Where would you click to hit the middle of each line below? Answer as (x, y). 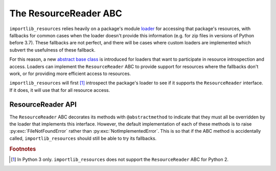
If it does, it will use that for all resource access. (60, 90)
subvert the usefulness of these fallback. (52, 50)
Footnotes (23, 149)
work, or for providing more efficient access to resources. (70, 74)
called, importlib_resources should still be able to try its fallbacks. (83, 138)
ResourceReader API (43, 105)
